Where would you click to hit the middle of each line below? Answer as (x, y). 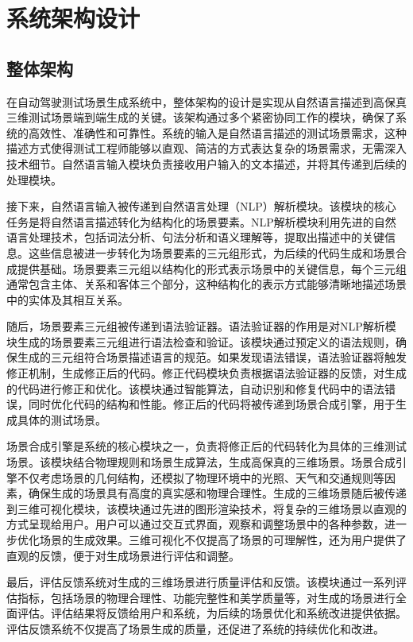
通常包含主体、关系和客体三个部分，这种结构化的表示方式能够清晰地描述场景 (206, 284)
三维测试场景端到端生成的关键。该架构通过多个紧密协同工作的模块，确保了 (201, 117)
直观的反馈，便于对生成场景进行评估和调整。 (123, 555)
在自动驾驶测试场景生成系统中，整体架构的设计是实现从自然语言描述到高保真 (206, 101)
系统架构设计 (73, 18)
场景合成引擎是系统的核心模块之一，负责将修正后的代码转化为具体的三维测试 (206, 446)
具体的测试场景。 (62, 419)
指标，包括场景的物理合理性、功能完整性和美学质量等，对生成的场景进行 (206, 597)
